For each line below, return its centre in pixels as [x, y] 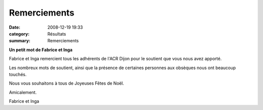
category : [19, 34]
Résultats [57, 34]
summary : [20, 41]
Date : [15, 27]
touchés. [18, 74]
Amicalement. [23, 92]
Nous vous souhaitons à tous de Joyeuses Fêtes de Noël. [66, 83]
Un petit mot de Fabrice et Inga [41, 50]
